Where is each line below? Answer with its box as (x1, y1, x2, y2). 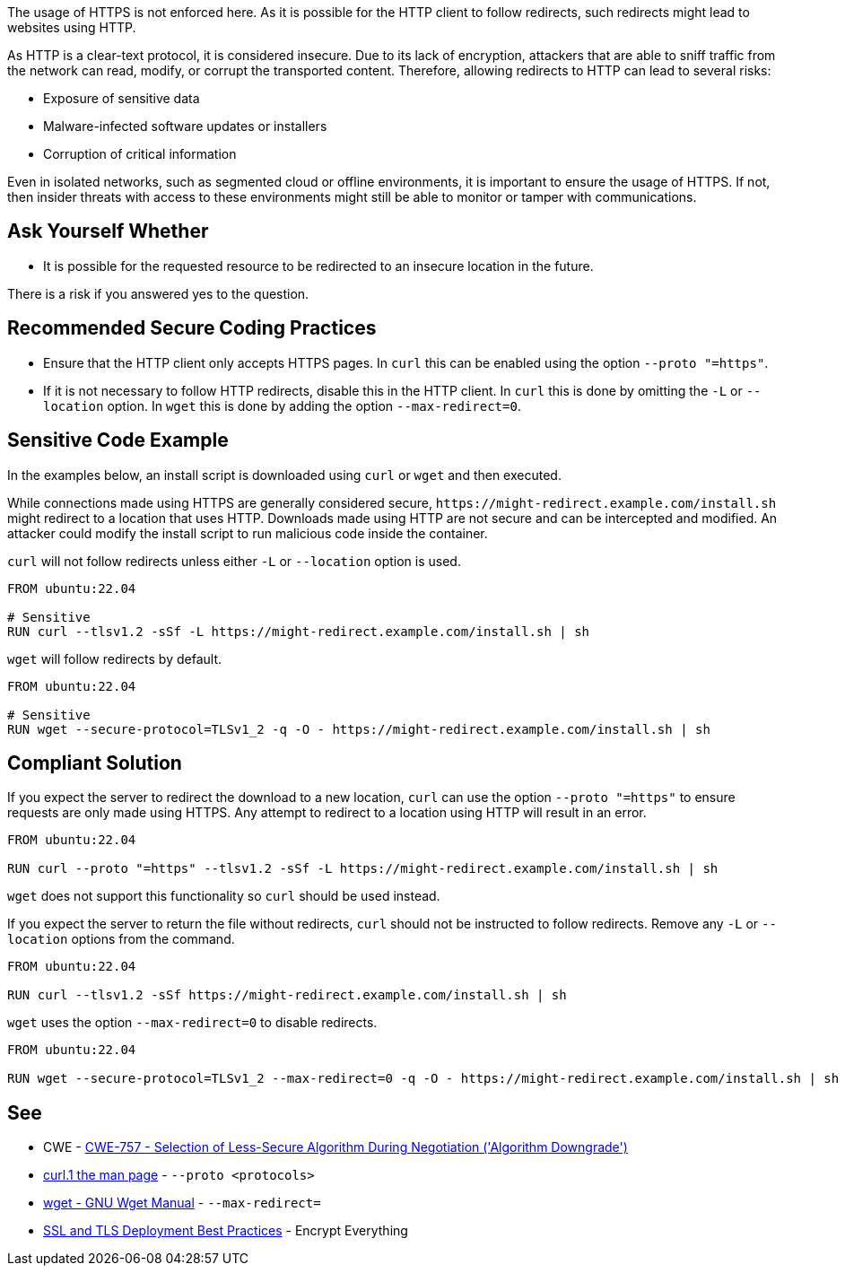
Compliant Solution (7, 751, 182, 774)
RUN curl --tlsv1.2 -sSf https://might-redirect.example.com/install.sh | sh (7, 988, 567, 1003)
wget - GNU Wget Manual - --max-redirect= (43, 1195, 321, 1211)
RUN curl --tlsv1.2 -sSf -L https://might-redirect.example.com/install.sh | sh (7, 623, 590, 639)
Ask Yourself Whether (7, 220, 209, 243)
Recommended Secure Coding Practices (7, 317, 377, 340)
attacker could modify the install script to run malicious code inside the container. (7, 525, 488, 541)
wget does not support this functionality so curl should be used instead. (7, 888, 440, 904)
